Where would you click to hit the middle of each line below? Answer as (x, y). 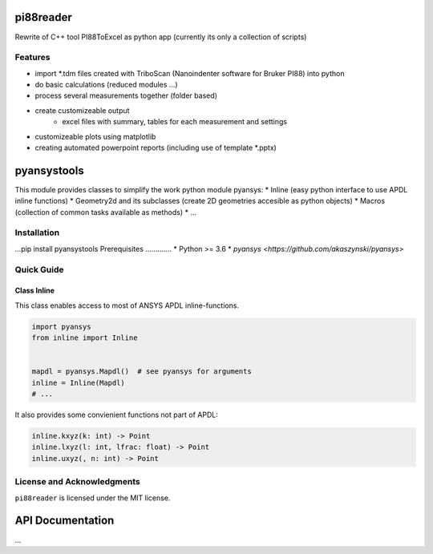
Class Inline (35, 291)
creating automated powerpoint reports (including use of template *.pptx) (156, 148)
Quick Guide (39, 269)
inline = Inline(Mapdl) (79, 382)
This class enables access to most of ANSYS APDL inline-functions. (127, 305)
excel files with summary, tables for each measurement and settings (175, 122)
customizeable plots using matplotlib (95, 136)
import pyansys (61, 326)
